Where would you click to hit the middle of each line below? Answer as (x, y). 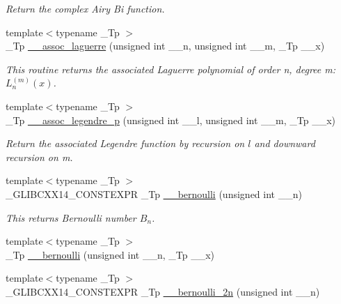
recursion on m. (39, 157)
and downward (285, 143)
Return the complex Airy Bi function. (85, 8)
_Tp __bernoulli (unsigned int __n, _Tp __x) (110, 254)
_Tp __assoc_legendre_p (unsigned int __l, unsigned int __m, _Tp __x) (171, 120)
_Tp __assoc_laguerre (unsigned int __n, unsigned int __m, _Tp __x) (165, 46)
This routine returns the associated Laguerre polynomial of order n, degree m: (171, 69)
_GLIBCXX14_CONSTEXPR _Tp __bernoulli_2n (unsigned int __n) (163, 291)
